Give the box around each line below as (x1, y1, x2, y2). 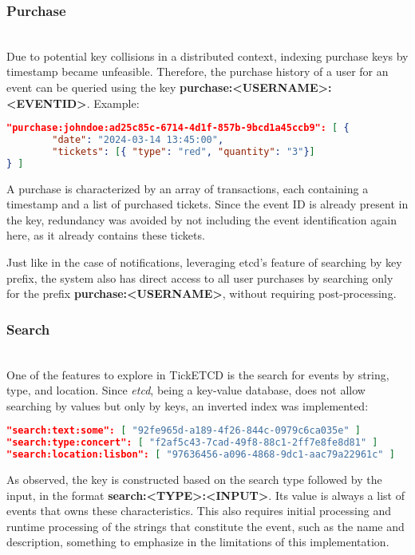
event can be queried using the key (6, 79, 176, 95)
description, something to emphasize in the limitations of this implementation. (6, 533, 389, 550)
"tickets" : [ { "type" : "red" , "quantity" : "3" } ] (52, 145, 315, 157)
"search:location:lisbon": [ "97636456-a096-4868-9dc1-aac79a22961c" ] (6, 449, 395, 461)
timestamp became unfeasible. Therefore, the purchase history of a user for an (6, 63, 389, 80)
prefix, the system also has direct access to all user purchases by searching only (6, 269, 393, 286)
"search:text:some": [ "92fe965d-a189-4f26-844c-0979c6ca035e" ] (6, 425, 361, 437)
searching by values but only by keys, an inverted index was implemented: (6, 397, 369, 414)
